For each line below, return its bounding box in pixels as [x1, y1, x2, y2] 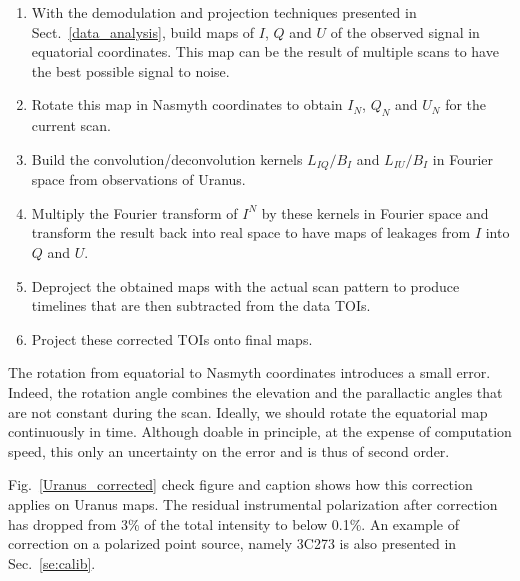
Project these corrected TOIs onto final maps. [31, 328, 313, 349]
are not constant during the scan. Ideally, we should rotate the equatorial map [8, 401, 488, 422]
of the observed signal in [330, 21, 480, 42]
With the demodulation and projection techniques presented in [31, 2, 417, 22]
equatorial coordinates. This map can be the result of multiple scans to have [31, 41, 499, 62]
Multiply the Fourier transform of [31, 202, 238, 223]
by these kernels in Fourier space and [261, 202, 489, 223]
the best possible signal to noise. [31, 60, 230, 81]
